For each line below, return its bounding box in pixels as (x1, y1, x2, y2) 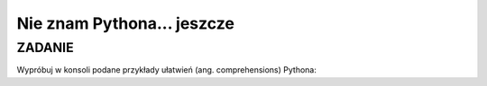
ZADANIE (16, 39, 74, 56)
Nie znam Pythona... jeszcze (16, 13, 234, 33)
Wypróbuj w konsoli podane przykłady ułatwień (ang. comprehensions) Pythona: (16, 64, 317, 75)
